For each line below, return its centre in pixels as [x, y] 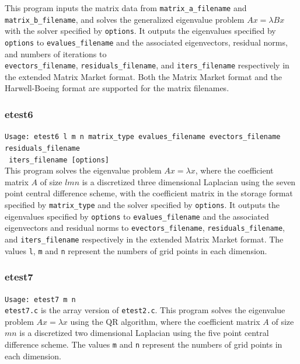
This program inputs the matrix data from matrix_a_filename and [126, 8]
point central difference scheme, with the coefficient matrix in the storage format [149, 193]
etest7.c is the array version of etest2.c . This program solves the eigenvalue [145, 310]
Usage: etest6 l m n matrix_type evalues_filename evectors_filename [143, 137]
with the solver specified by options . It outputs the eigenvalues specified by [140, 31]
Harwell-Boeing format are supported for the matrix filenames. [117, 88]
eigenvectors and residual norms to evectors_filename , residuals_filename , [145, 228]
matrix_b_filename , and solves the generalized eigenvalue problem [125, 19]
